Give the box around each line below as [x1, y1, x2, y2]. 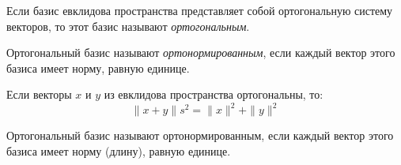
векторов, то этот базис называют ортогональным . [6, 17, 250, 34]
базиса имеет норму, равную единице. [6, 59, 190, 76]
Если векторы [6, 86, 72, 103]
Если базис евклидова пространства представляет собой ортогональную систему [6, 2, 393, 18]
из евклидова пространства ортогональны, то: [104, 86, 323, 103]
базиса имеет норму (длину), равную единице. [6, 143, 231, 159]
